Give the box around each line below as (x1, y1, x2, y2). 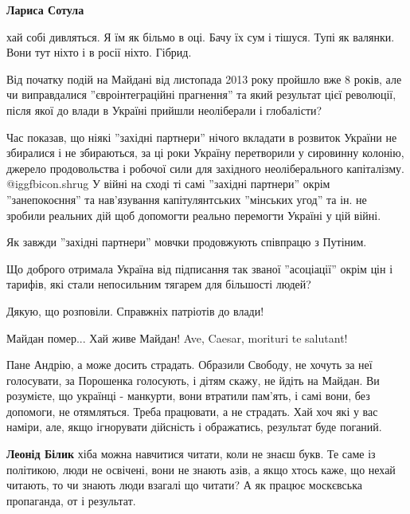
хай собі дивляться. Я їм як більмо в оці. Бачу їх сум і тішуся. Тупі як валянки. (6, 28, 395, 45)
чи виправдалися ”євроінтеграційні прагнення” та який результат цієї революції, (6, 86, 396, 103)
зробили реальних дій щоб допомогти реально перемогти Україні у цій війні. (6, 206, 381, 223)
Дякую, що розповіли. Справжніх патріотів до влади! (6, 302, 264, 319)
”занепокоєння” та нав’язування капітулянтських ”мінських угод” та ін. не (6, 190, 367, 207)
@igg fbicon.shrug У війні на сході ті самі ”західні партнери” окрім (6, 175, 330, 192)
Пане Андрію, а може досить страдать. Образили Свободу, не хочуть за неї (6, 356, 373, 373)
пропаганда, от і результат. (6, 492, 136, 508)
